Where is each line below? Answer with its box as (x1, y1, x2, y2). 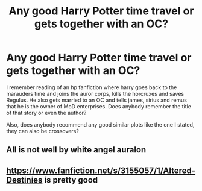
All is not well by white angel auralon (6, 145, 147, 155)
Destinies (6, 175, 43, 185)
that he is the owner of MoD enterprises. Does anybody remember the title (6, 102, 192, 110)
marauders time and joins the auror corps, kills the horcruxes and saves (6, 90, 185, 97)
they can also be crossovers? (6, 127, 80, 134)
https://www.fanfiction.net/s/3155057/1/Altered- (6, 165, 196, 175)
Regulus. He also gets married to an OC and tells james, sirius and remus (6, 96, 188, 104)
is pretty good (44, 175, 98, 185)
